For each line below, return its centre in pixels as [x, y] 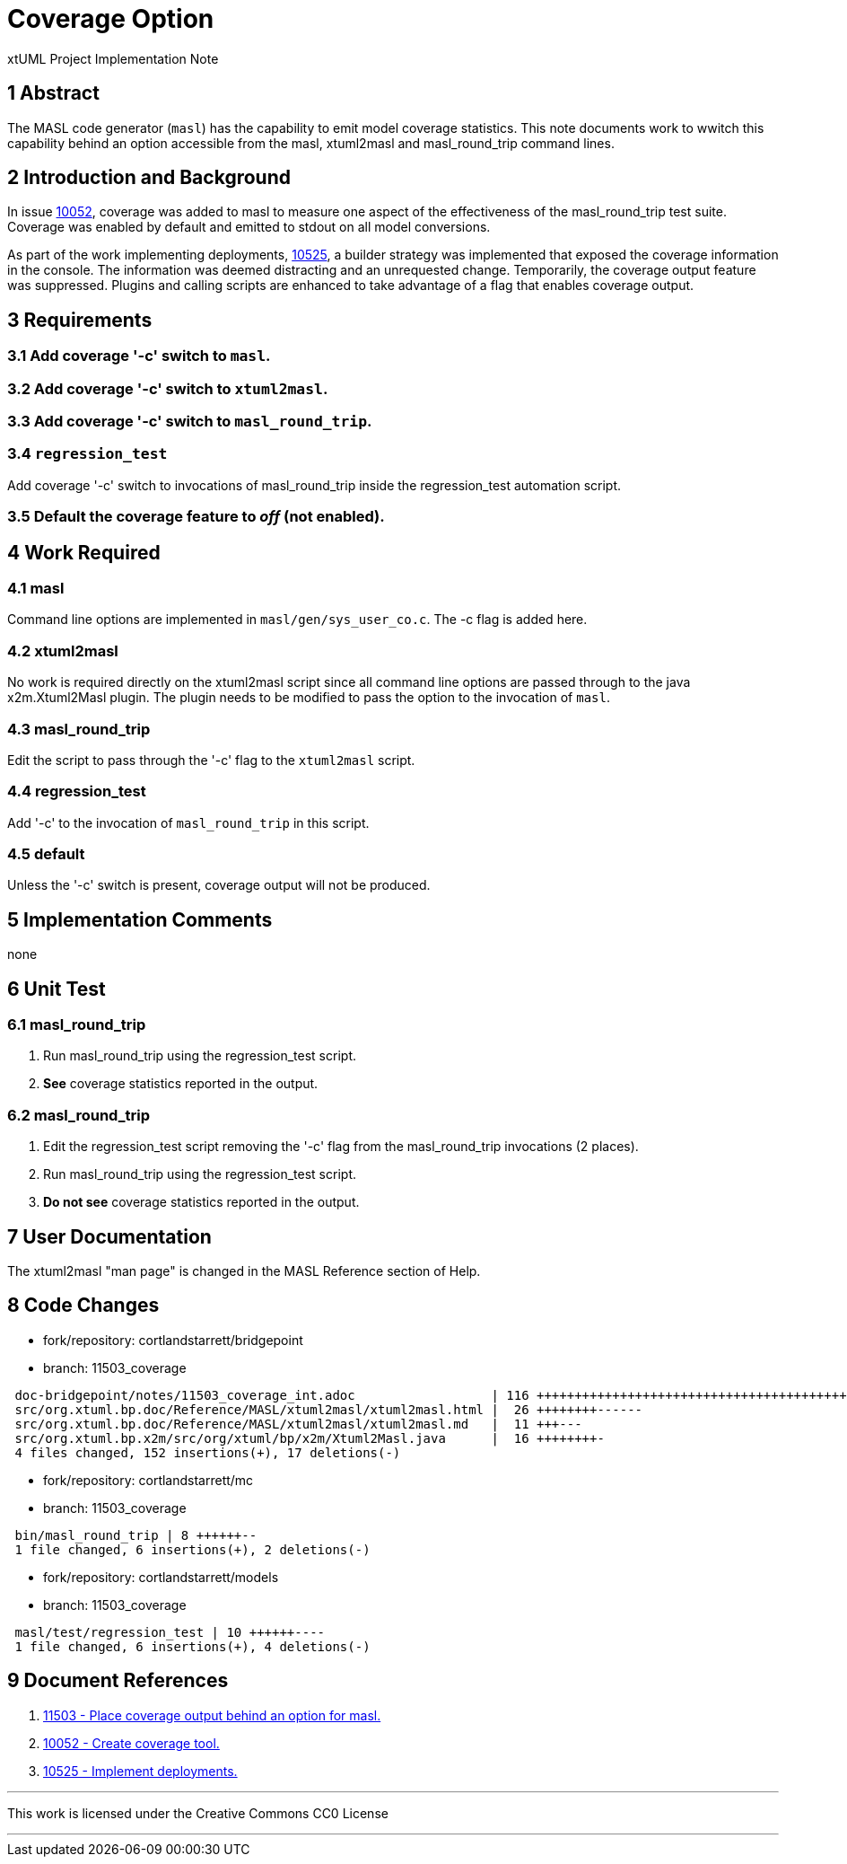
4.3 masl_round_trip [79, 729]
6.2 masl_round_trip [79, 1115]
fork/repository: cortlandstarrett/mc [148, 1480]
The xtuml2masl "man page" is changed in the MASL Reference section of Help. [244, 1271]
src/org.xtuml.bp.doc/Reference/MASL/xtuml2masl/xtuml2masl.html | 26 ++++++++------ [329, 1409]
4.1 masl [36, 588]
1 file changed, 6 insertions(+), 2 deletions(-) [192, 1549]
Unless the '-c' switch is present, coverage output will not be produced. [219, 885]
